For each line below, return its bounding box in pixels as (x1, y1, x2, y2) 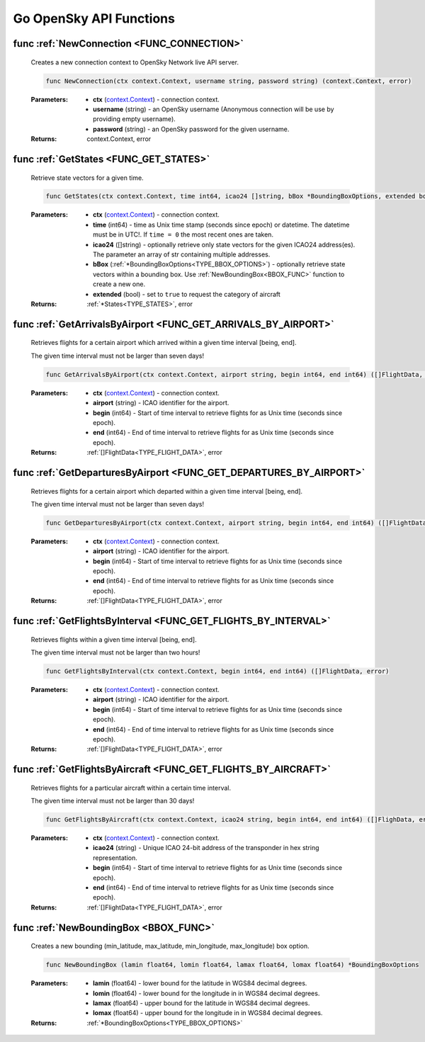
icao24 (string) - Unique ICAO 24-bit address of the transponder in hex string (93, 844, 319, 852)
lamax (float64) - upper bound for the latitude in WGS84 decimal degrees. (93, 999, 310, 1007)
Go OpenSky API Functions (13, 11, 175, 26)
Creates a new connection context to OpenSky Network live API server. (30, 57, 239, 67)
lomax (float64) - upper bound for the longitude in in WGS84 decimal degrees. (93, 1009, 323, 1017)
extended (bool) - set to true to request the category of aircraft (93, 290, 281, 298)
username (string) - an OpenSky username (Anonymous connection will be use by (93, 105, 334, 113)
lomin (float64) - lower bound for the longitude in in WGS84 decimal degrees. (93, 989, 320, 997)
